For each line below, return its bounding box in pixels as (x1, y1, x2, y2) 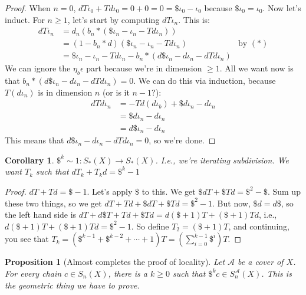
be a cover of (238, 255, 284, 268)
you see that (5, 232, 49, 245)
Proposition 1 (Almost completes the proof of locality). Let (5, 255, 225, 268)
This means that (5, 134, 64, 146)
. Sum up (267, 185, 301, 198)
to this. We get (142, 185, 196, 198)
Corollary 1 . (5, 153, 54, 166)
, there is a (108, 267, 147, 280)
